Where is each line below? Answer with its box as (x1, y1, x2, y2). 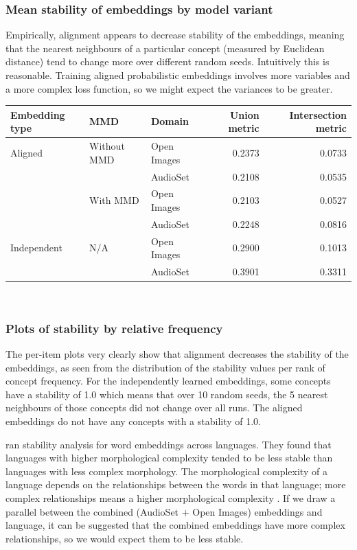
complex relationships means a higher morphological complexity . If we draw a (5, 490, 336, 505)
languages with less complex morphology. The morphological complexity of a (5, 463, 327, 478)
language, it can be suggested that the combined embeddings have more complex (5, 518, 345, 532)
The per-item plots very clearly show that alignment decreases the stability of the (5, 347, 349, 361)
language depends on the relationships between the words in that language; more (5, 477, 346, 492)
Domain (150, 114, 189, 128)
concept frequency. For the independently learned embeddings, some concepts (5, 374, 331, 388)
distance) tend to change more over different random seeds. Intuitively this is (5, 54, 330, 69)
